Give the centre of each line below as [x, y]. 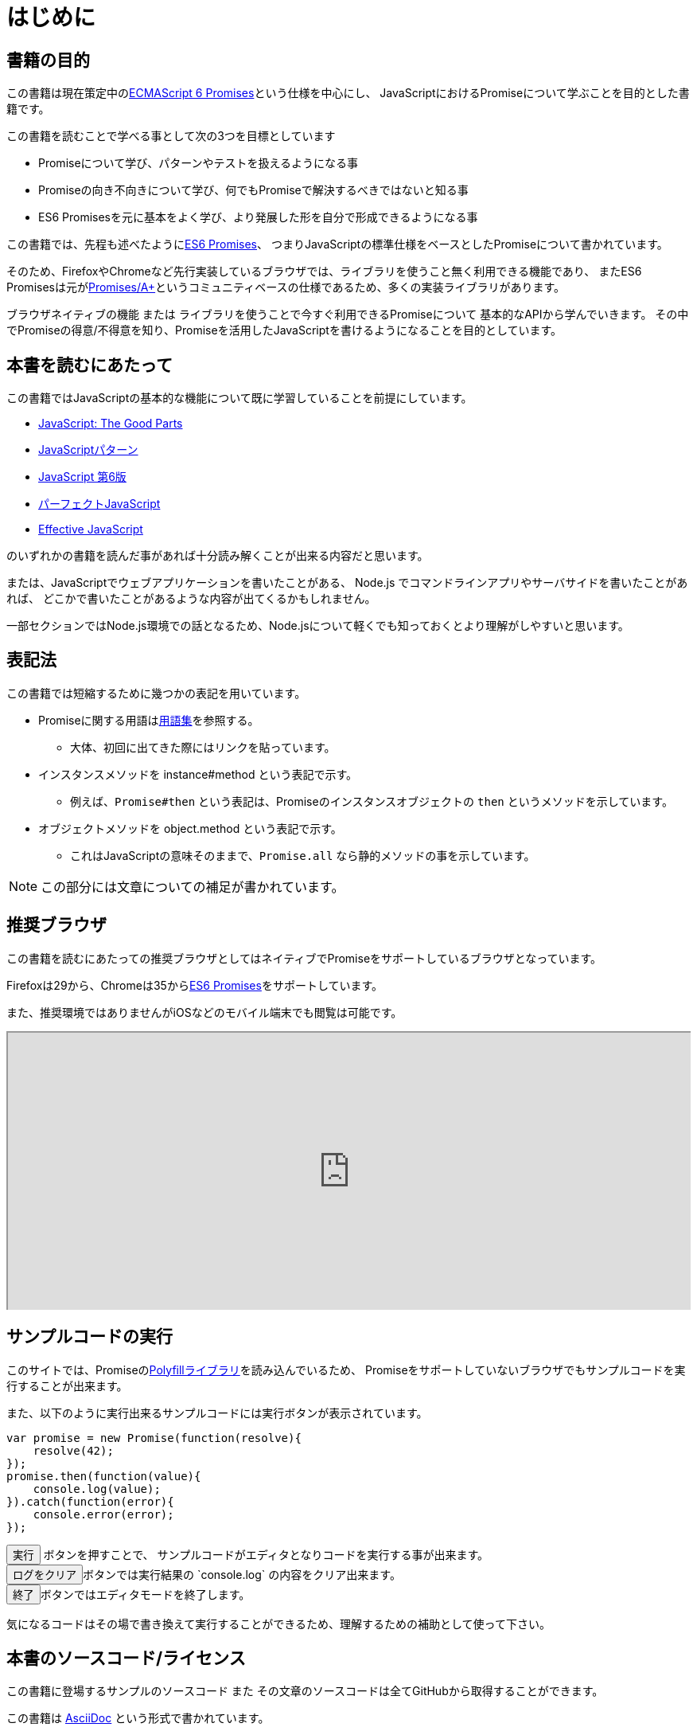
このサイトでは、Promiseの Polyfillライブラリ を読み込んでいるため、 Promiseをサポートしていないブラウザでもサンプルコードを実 [346, 1370]
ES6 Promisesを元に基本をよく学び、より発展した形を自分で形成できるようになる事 [258, 217]
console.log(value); [97, 1489]
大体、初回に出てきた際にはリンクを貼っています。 [203, 747]
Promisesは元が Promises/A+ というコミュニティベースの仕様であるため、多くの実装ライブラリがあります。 [286, 287]
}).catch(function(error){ [90, 1501]
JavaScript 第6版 [82, 477]
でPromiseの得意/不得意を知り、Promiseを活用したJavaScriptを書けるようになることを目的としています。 [284, 330]
